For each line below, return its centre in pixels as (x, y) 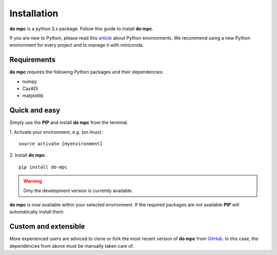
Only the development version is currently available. (78, 190)
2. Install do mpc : (28, 155)
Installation (34, 13)
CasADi (30, 89)
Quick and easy (35, 110)
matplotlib (33, 96)
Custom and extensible (47, 227)
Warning (33, 181)
